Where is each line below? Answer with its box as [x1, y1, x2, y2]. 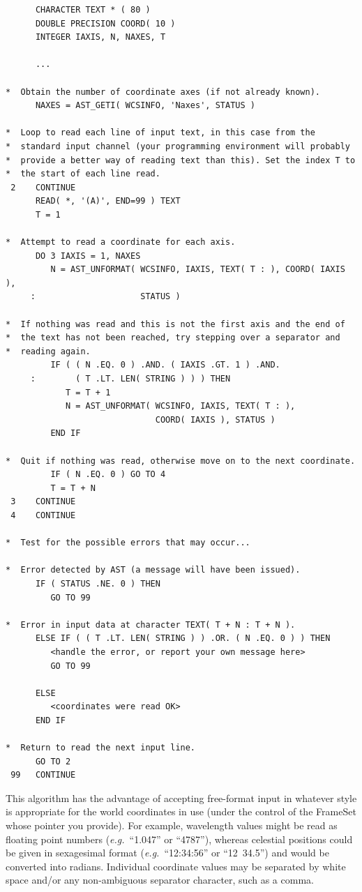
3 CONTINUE [10, 497, 76, 507]
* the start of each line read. [6, 169, 160, 179]
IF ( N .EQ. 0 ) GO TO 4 [50, 469, 166, 480]
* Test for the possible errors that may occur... [6, 538, 250, 548]
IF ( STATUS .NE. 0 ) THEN [35, 578, 160, 589]
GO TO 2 [35, 756, 71, 766]
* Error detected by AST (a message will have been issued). [6, 565, 301, 575]
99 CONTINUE [10, 770, 76, 780]
